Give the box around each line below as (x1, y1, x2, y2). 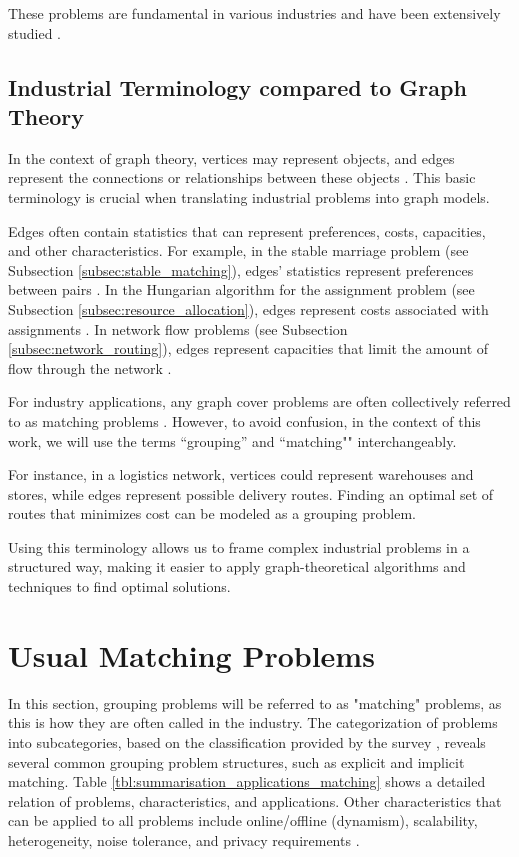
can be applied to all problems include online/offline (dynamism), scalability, (8, 810, 478, 831)
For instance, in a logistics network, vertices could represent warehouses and (8, 464, 474, 485)
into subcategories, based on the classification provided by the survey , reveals (8, 731, 486, 752)
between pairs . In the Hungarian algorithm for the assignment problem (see (8, 279, 475, 300)
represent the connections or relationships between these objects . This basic (8, 167, 476, 188)
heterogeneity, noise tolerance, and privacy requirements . (8, 829, 360, 850)
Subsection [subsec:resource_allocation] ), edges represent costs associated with (8, 298, 489, 319)
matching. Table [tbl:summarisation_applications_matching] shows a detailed (8, 771, 486, 792)
